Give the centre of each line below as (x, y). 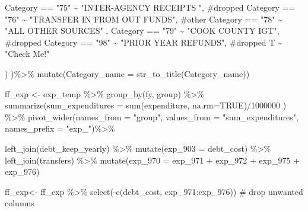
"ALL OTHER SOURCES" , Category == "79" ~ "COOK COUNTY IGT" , (142, 31)
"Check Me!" (27, 54)
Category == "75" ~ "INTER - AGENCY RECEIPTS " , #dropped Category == (150, 7)
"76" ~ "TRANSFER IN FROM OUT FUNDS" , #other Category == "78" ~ (144, 19)
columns (20, 203)
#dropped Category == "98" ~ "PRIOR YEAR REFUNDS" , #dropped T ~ (144, 42)
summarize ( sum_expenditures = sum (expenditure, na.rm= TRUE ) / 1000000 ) (146, 105)
